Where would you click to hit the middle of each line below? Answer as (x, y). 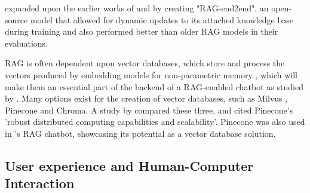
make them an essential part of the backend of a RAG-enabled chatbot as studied (154, 86)
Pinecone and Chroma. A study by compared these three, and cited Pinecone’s (149, 110)
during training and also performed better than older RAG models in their (142, 31)
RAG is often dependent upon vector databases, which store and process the (145, 63)
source (16, 19)
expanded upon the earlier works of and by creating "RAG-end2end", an (137, 8)
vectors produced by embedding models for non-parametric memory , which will (151, 74)
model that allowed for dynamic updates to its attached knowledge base (162, 19)
